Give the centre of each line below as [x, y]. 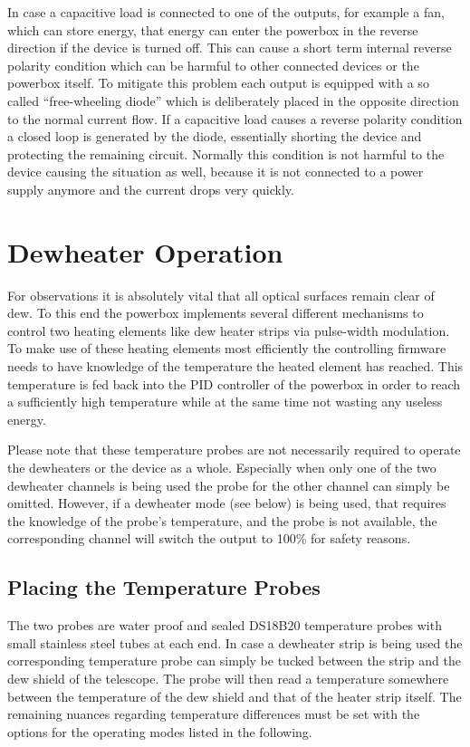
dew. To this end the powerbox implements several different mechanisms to [216, 313]
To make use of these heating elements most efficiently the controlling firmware [227, 348]
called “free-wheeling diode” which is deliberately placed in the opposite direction [233, 100]
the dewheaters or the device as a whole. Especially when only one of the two [222, 467]
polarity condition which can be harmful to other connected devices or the [213, 65]
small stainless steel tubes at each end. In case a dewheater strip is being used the [235, 642]
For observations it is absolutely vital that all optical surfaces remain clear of [221, 295]
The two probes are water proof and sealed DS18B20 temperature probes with [225, 625]
